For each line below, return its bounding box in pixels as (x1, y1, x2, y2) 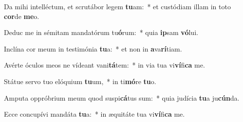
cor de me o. (4, 11, 39, 21)
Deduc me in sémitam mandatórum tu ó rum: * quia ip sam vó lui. (4, 27, 198, 37)
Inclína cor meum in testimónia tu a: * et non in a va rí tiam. (4, 43, 182, 53)
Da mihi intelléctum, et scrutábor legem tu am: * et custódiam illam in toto (4, 1, 231, 11)
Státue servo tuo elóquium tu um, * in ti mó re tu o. (4, 76, 156, 86)
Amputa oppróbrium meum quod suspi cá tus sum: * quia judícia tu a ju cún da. (4, 92, 240, 103)
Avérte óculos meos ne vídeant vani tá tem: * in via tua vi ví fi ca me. (4, 60, 205, 70)
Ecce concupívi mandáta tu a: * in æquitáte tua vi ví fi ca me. (4, 109, 185, 119)
